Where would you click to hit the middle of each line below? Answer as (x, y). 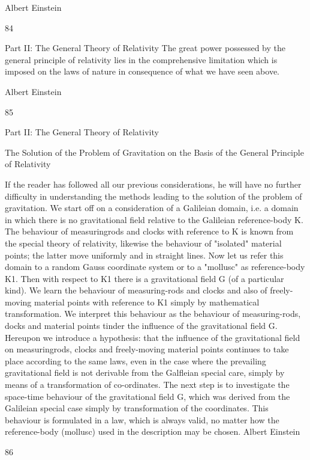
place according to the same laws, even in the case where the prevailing (136, 360)
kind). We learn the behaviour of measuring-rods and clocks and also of (136, 290)
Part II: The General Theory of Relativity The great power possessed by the (145, 48)
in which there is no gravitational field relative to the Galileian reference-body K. (154, 219)
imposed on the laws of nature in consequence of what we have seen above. (142, 71)
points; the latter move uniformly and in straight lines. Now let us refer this (144, 255)
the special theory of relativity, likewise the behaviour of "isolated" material (143, 243)
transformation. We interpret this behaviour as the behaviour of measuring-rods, (153, 314)
